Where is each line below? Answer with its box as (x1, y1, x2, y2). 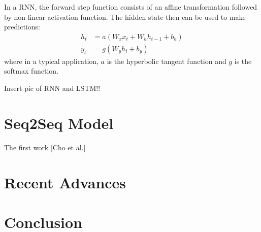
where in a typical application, (4, 55, 99, 66)
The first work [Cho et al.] (4, 142, 86, 152)
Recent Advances (4, 172, 126, 192)
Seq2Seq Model (4, 112, 114, 133)
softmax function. (4, 65, 59, 76)
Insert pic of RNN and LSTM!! (4, 83, 101, 93)
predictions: (4, 21, 40, 32)
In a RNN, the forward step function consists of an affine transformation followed (4, 2, 257, 12)
